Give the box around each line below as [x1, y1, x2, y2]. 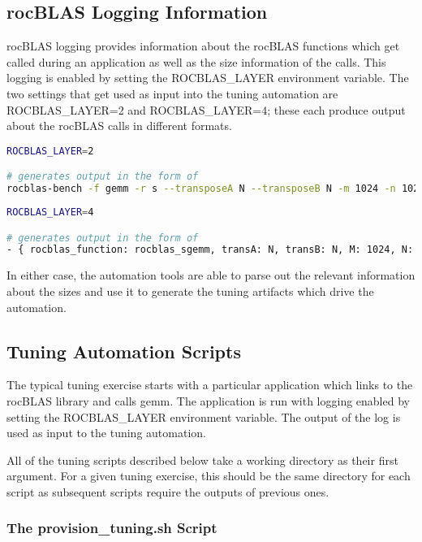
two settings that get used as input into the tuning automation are [6, 85, 338, 102]
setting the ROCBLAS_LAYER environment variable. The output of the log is [6, 408, 401, 425]
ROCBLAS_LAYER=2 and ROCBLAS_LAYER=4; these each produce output [6, 101, 406, 118]
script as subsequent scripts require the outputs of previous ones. [6, 483, 329, 500]
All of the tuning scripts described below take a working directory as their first [6, 451, 398, 468]
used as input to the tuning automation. [6, 424, 206, 441]
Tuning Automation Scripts [6, 338, 241, 363]
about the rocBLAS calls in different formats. [6, 117, 232, 134]
